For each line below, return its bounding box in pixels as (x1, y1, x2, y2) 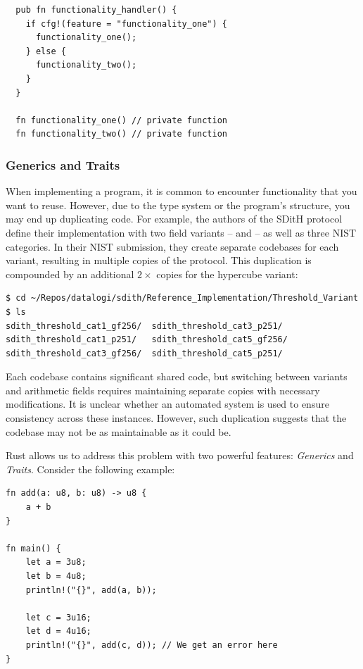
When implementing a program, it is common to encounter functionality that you (6, 184, 357, 199)
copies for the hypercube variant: (156, 266, 298, 281)
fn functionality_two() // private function (15, 129, 227, 139)
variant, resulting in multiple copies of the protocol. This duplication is (6, 253, 312, 268)
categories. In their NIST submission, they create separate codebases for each (6, 239, 339, 254)
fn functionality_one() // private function (15, 115, 227, 125)
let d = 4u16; (25, 626, 91, 637)
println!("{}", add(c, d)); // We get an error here (25, 639, 278, 650)
